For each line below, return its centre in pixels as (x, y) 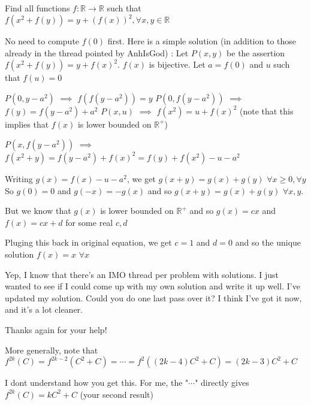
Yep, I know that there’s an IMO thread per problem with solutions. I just (142, 274)
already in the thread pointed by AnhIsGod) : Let (97, 52)
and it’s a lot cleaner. (44, 309)
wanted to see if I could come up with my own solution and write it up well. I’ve (153, 286)
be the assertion (256, 52)
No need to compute (42, 41)
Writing (19, 178)
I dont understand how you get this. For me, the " (97, 383)
